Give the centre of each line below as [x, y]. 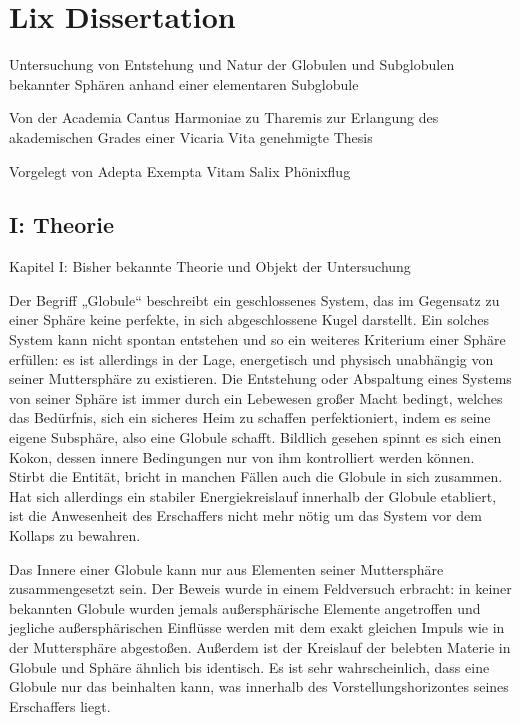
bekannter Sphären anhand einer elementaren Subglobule [184, 83]
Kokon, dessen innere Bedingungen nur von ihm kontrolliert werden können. [242, 456]
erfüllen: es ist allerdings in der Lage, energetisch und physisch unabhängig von [251, 358]
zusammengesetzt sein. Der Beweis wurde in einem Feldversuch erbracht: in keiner [260, 588]
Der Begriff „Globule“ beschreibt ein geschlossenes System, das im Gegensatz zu [254, 299]
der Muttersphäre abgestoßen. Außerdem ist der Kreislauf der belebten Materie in [260, 646]
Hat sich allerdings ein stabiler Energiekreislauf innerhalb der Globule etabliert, [253, 495]
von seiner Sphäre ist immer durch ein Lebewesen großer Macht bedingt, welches [256, 397]
